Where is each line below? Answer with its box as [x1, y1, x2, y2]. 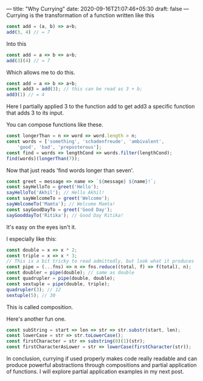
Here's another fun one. [6, 315, 66, 322]
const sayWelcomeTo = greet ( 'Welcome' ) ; [6, 195, 111, 202]
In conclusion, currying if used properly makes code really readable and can [6, 355, 198, 362]
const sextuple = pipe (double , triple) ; [6, 280, 111, 287]
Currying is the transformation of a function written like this [6, 12, 155, 19]
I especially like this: [6, 235, 57, 243]
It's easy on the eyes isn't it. [6, 223, 77, 230]
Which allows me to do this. [6, 68, 75, 76]
